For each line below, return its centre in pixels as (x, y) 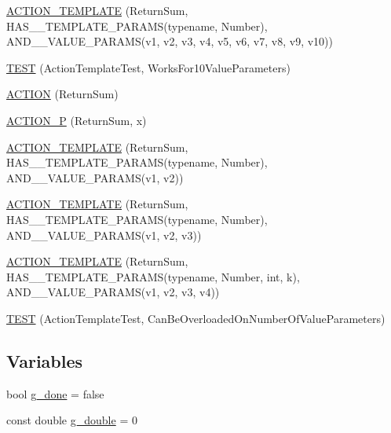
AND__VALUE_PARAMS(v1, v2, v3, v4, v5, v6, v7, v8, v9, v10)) (170, 41)
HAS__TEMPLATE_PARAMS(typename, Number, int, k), (153, 276)
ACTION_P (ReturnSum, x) (77, 120)
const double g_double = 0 (72, 420)
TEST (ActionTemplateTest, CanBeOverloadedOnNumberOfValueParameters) (196, 318)
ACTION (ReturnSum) (62, 94)
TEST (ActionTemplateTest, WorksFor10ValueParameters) (148, 67)
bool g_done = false (55, 393)
